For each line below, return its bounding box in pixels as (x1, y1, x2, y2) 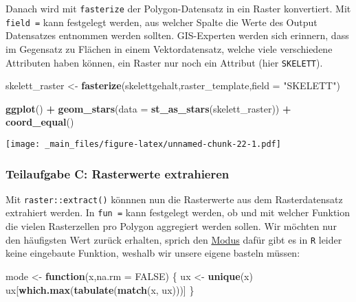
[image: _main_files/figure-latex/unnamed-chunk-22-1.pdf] (5, 139, 281, 149)
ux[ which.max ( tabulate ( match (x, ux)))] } (5, 282, 194, 297)
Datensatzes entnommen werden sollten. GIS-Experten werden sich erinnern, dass (5, 28, 349, 43)
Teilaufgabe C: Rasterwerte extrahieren (5, 165, 230, 182)
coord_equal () (5, 115, 74, 129)
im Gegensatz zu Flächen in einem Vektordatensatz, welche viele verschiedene (5, 41, 333, 56)
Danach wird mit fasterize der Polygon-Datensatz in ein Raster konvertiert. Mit (5, 1, 351, 15)
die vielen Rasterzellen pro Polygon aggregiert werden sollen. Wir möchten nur (5, 219, 337, 233)
